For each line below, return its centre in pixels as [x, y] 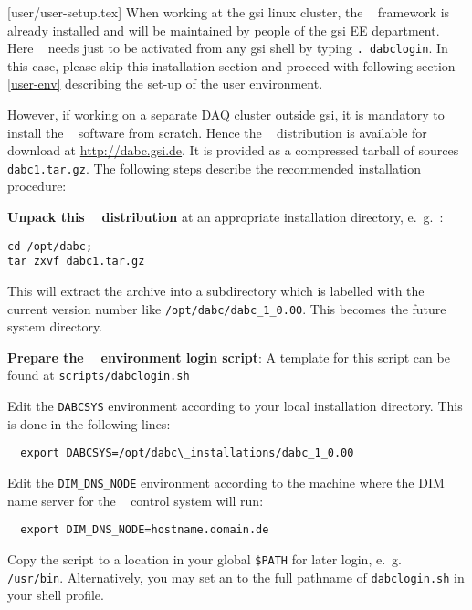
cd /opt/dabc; [50, 246]
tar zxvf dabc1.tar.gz [76, 262]
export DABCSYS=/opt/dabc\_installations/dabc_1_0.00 [187, 453]
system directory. [55, 326]
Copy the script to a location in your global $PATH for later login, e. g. [205, 558]
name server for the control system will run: [136, 500]
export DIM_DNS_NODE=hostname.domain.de [145, 530]
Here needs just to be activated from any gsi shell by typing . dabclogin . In [228, 48]
